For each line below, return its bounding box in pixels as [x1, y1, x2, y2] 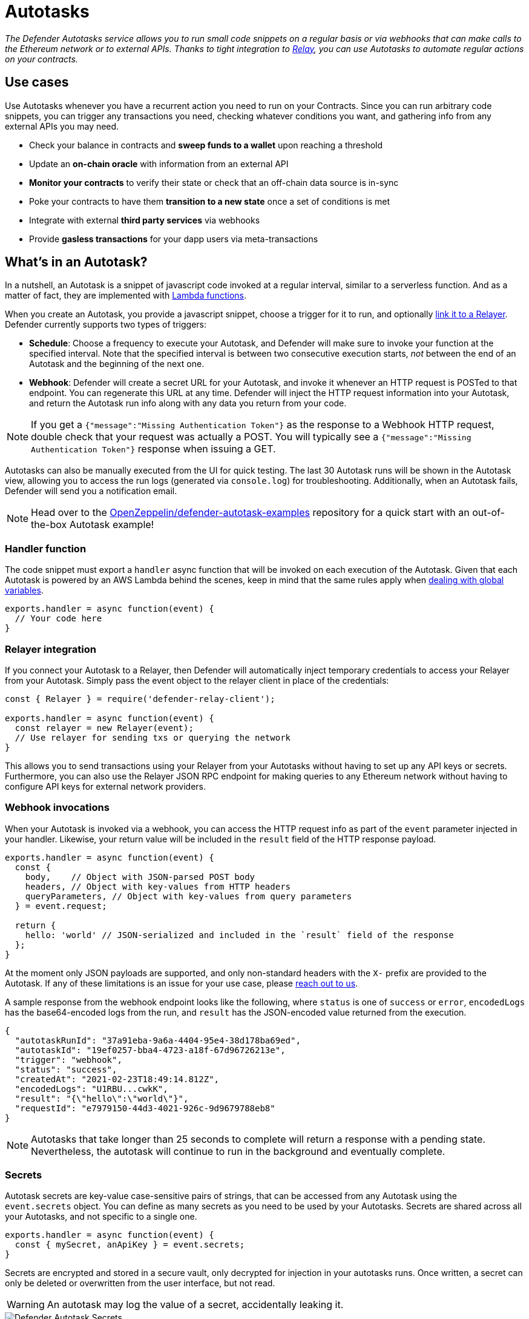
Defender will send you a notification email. [5, 486, 177, 497]
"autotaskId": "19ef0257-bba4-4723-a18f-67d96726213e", [15, 1045, 286, 1055]
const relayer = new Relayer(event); [15, 722, 194, 733]
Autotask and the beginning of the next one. [29, 359, 205, 369]
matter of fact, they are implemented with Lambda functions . [5, 290, 246, 301]
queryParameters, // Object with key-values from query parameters [25, 891, 352, 901]
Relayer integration [5, 643, 96, 655]
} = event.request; [15, 901, 107, 911]
